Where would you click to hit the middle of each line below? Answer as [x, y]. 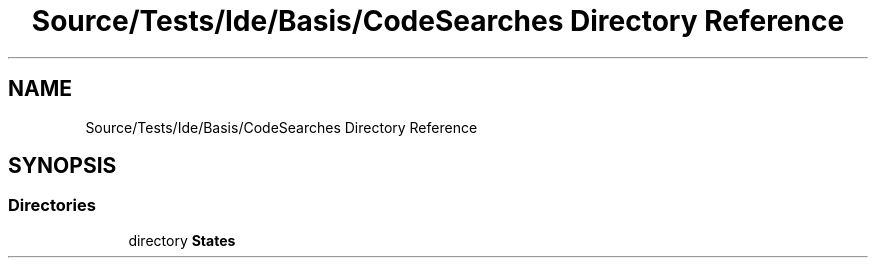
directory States [182, 240]
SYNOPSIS [62, 166]
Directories [52, 205]
